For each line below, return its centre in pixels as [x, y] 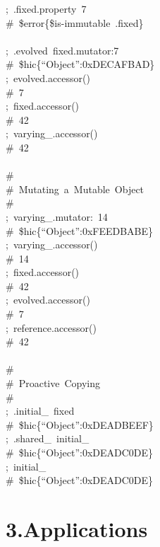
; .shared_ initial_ [48, 438]
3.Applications [77, 528]
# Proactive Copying [53, 383]
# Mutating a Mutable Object [75, 189]
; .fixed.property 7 [46, 8]
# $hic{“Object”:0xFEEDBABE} [80, 230]
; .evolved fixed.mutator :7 [62, 50]
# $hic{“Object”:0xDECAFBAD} [80, 64]
